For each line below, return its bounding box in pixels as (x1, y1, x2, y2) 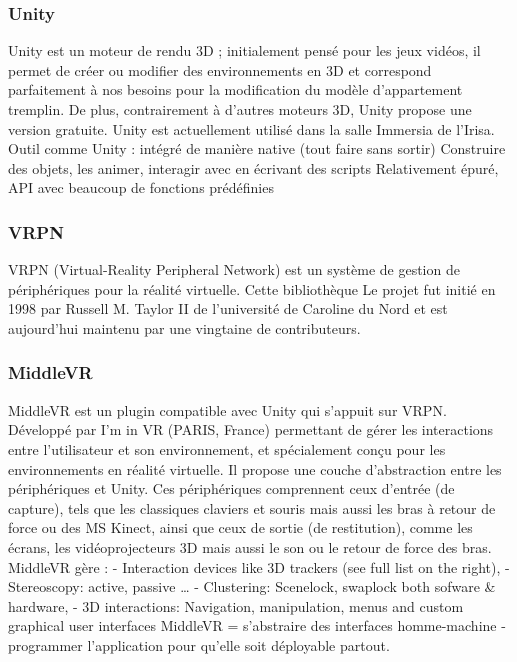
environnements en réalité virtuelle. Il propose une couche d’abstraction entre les (8, 458, 502, 479)
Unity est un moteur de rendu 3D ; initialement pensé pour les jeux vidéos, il (8, 40, 481, 61)
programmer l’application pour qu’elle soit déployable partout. (8, 634, 390, 655)
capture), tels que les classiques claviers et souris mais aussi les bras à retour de (8, 497, 496, 518)
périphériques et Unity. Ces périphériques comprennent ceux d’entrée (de (8, 478, 455, 499)
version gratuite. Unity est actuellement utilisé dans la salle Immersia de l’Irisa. (8, 118, 495, 139)
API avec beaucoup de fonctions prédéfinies (8, 177, 274, 198)
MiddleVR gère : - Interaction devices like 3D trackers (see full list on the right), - (8, 556, 510, 577)
